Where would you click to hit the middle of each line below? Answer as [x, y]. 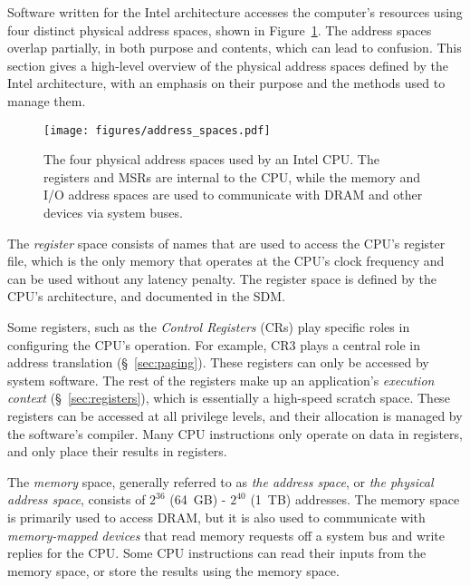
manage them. [47, 100]
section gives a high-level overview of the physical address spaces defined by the [228, 65]
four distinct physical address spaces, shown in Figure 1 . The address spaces [220, 29]
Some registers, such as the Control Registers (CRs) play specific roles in [209, 326]
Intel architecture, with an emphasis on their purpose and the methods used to [226, 83]
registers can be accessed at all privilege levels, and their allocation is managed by [235, 415]
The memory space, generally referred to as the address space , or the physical [221, 481]
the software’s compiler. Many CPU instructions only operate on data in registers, [235, 433]
